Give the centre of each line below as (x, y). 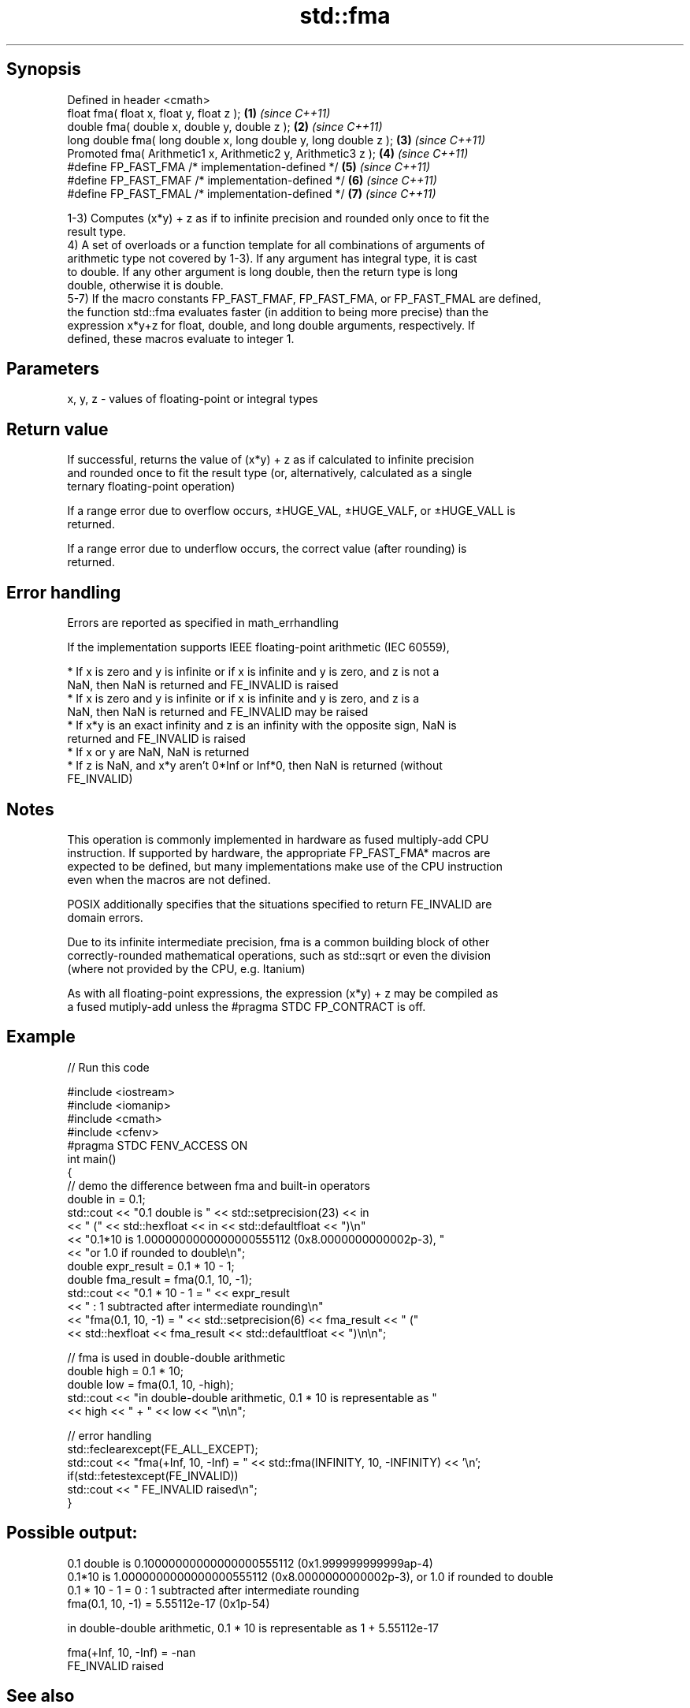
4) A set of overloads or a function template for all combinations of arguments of (276, 244)
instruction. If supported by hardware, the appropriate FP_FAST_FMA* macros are (279, 852)
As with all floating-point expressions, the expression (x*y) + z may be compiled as (283, 993)
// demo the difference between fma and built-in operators (219, 1185)
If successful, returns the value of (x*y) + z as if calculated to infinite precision (271, 460)
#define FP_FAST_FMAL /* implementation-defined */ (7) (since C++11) (252, 193)
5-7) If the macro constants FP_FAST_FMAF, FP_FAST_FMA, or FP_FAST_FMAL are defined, (304, 298)
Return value (57, 429)
